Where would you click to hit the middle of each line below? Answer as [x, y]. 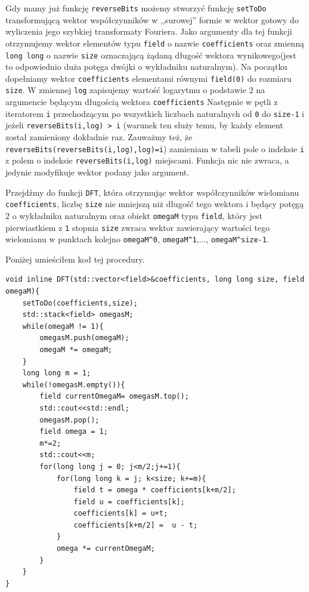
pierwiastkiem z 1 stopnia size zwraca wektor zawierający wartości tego [137, 227]
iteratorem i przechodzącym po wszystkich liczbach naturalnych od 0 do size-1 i [155, 113]
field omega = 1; [74, 432]
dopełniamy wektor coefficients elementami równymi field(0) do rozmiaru [149, 78]
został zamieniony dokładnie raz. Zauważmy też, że [99, 137]
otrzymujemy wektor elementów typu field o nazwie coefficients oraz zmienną [155, 43]
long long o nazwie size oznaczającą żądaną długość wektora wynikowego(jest [151, 55]
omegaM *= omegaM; [76, 349]
